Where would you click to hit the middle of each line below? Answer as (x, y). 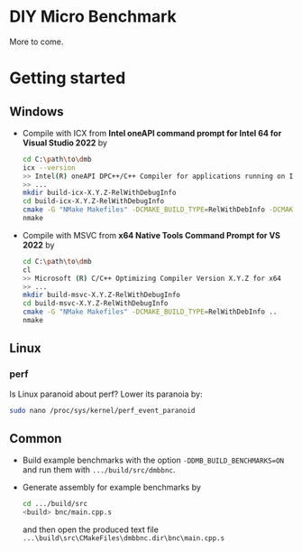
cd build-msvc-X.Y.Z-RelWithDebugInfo (95, 304)
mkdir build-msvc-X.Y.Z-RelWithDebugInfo (101, 295)
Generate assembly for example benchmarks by (111, 487)
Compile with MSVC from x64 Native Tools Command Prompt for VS (151, 235)
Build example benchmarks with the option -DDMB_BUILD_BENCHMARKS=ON (153, 460)
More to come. (37, 42)
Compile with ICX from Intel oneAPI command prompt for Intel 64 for (152, 133)
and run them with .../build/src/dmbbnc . (99, 470)
